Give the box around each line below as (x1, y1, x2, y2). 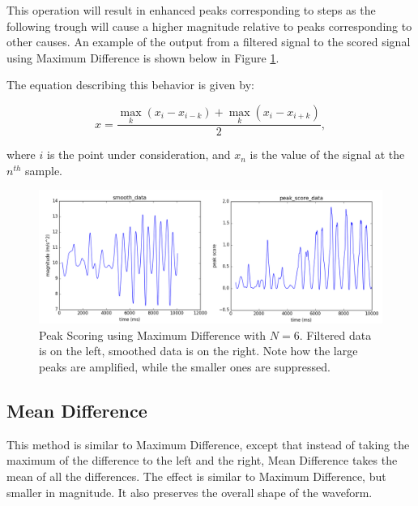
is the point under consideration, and (46, 146, 231, 163)
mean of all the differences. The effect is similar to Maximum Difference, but (6, 467, 386, 484)
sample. (25, 161, 63, 178)
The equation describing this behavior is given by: (6, 76, 254, 93)
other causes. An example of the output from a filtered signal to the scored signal (6, 33, 411, 50)
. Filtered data (299, 326, 372, 343)
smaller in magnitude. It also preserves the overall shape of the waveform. (6, 483, 373, 500)
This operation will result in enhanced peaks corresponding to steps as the (6, 2, 376, 18)
